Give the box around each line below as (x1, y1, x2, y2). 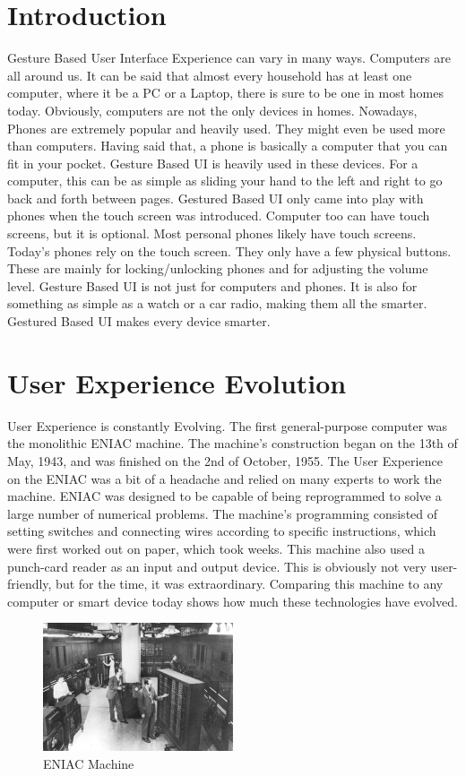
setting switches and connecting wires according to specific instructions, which (7, 522, 436, 540)
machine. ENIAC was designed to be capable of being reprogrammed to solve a (7, 487, 442, 505)
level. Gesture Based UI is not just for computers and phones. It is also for (7, 276, 418, 295)
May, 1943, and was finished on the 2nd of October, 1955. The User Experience (7, 451, 443, 470)
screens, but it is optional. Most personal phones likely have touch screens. (7, 224, 417, 243)
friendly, (7, 574, 52, 593)
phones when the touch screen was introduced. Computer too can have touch (7, 206, 430, 225)
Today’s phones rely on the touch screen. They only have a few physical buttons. (7, 241, 452, 260)
